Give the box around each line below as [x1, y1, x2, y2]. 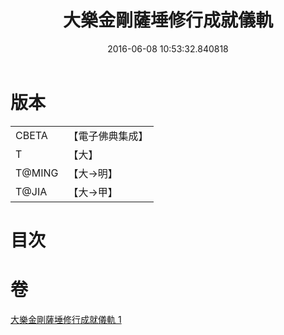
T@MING [15, 166, 59, 180]
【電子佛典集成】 [68, 129, 149, 143]
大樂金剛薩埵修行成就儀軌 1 [10, 313, 122, 325]
